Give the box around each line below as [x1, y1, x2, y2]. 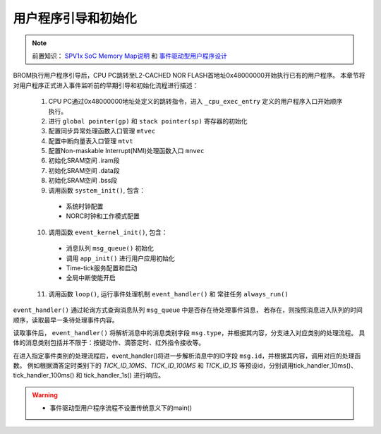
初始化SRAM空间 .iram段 [48, 156, 120, 165]
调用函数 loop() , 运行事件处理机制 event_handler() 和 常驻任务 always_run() [48, 289, 289, 298]
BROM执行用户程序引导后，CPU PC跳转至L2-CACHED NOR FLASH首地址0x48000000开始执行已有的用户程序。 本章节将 [13, 71, 365, 80]
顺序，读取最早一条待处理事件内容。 [13, 315, 119, 324]
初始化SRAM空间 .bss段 [48, 176, 118, 185]
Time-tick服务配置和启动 [66, 263, 138, 272]
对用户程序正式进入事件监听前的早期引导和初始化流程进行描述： [13, 81, 199, 90]
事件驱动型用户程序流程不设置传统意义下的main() [49, 404, 192, 412]
